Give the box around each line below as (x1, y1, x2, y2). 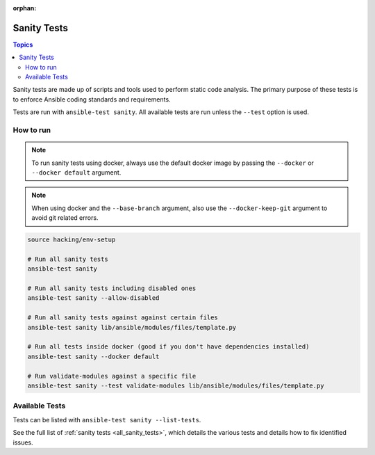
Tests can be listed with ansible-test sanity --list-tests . (12, 415, 201, 424)
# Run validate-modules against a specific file (27, 372, 197, 380)
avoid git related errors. (31, 214, 99, 222)
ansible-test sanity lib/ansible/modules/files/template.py (27, 324, 237, 331)
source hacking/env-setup (27, 236, 116, 244)
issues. (12, 438, 34, 447)
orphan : (12, 4, 37, 12)
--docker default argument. (31, 168, 122, 177)
